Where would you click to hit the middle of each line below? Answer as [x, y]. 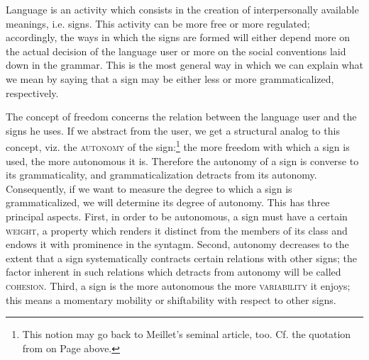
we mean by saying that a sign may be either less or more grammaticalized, [170, 78]
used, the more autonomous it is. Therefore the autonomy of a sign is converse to [182, 161]
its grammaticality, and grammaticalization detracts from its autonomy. [161, 175]
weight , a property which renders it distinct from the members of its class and [177, 230]
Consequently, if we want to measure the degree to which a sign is [149, 188]
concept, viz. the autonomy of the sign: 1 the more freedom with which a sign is [178, 146]
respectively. [32, 92]
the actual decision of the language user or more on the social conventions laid [176, 51]
